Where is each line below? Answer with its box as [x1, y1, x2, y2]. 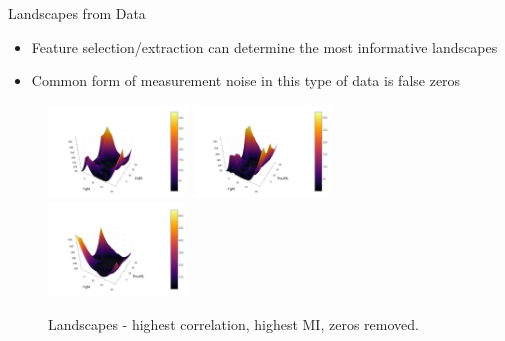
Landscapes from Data [8, 3, 146, 23]
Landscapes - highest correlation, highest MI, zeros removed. [48, 313, 419, 334]
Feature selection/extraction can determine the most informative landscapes [31, 36, 498, 57]
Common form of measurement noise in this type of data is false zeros [31, 70, 461, 91]
